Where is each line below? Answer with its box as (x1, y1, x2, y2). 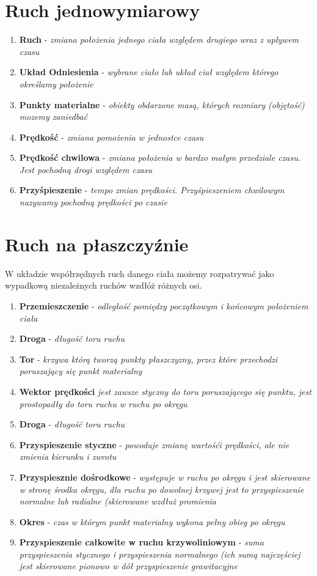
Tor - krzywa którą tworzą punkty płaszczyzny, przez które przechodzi (19, 352, 278, 365)
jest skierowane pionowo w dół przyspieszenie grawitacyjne (19, 559, 238, 572)
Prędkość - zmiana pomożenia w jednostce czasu (19, 130, 204, 143)
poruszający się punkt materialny (19, 364, 142, 377)
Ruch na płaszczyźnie (5, 231, 189, 256)
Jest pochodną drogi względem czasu (19, 163, 153, 175)
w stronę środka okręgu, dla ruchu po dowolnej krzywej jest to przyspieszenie (19, 482, 304, 495)
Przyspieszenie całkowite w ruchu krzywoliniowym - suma (19, 536, 264, 548)
